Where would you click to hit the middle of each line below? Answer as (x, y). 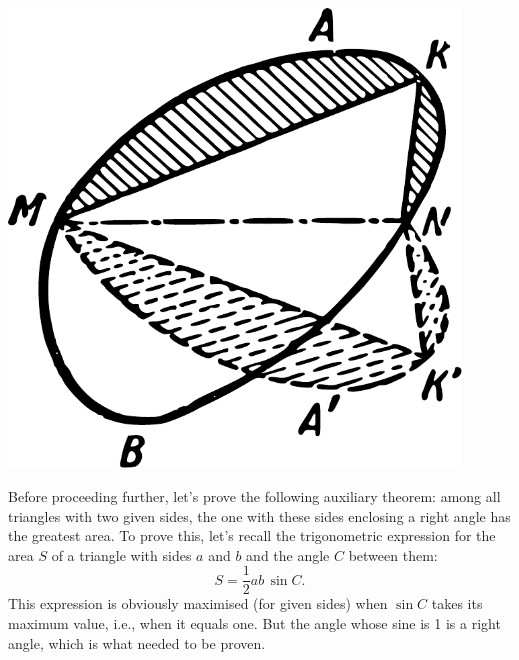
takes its (457, 603)
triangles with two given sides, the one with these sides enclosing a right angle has (259, 515)
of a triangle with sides (121, 554)
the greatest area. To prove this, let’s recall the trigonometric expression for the (252, 535)
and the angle (288, 554)
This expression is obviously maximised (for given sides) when (198, 603)
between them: (393, 554)
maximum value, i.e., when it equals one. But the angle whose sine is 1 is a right (254, 622)
